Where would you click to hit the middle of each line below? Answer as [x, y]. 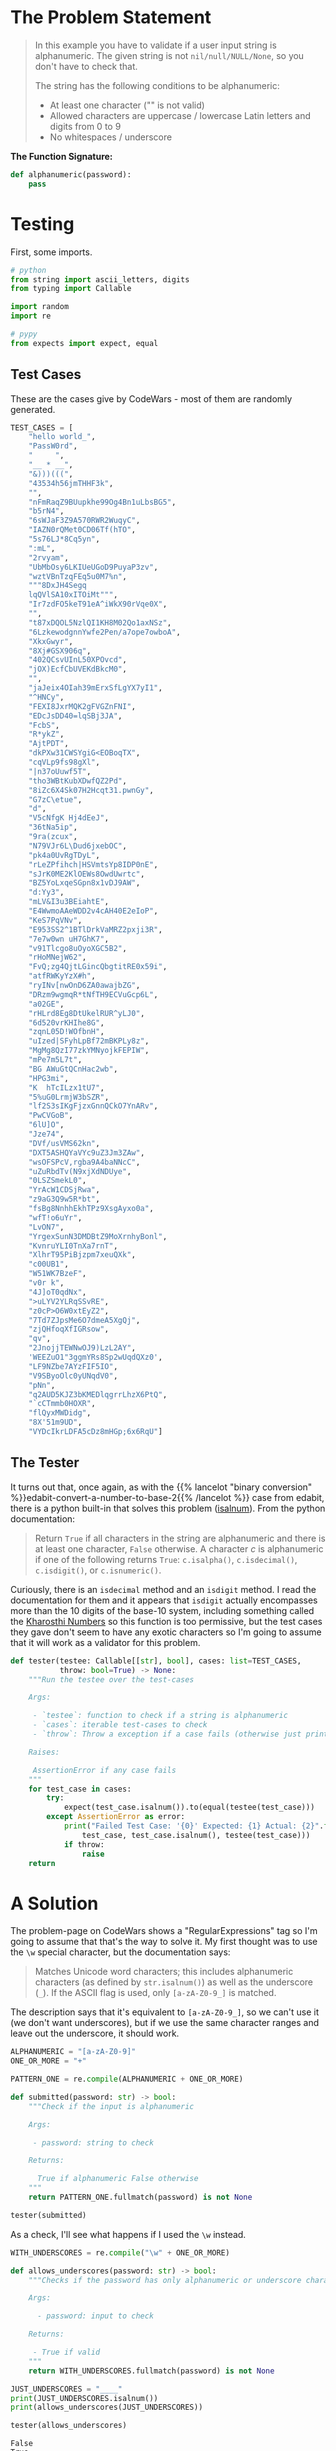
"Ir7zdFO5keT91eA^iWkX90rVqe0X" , [98, 604]
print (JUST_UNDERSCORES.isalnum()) [84, 2398]
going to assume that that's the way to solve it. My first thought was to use [164, 1942]
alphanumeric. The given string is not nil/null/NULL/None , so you [169, 55]
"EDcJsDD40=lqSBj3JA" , [75, 716]
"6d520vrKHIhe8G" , [66, 1022]
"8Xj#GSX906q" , [60, 651]
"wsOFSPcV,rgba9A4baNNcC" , [84, 1162]
